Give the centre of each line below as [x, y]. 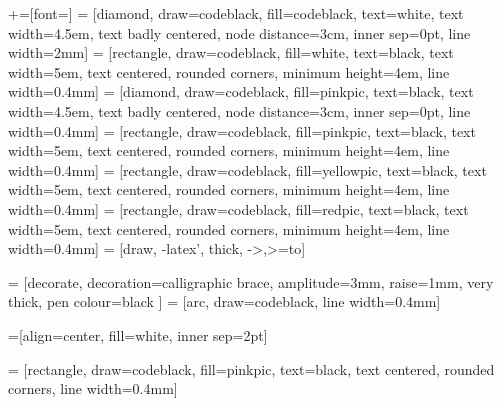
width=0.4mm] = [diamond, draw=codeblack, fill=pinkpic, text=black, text [241, 91]
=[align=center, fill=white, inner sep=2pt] [138, 334]
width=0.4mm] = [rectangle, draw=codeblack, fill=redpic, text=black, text [238, 208]
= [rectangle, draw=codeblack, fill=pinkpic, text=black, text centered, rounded [251, 368]
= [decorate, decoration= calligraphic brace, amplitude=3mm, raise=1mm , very [251, 281]
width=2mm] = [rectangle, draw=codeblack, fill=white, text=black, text [231, 52]
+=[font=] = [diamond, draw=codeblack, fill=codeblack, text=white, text [236, 13]
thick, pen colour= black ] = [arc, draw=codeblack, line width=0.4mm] [224, 301]
